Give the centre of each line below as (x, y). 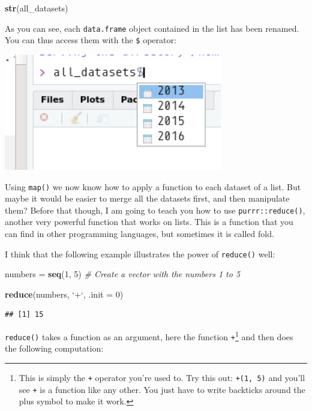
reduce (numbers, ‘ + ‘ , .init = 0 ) (64, 294)
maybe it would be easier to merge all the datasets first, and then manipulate (147, 198)
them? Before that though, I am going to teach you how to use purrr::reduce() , (155, 210)
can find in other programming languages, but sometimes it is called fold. (139, 233)
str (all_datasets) (37, 8)
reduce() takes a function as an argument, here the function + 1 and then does (149, 336)
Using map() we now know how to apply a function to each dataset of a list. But (153, 186)
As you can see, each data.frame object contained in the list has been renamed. (152, 28)
